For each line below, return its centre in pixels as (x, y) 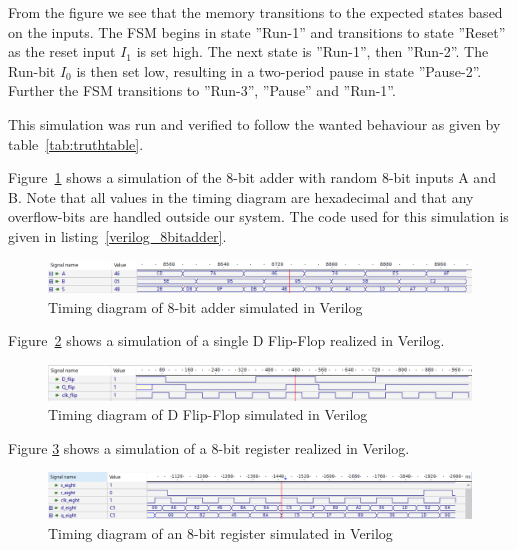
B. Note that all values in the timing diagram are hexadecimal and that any (241, 196)
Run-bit (32, 70)
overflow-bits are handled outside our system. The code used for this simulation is (258, 216)
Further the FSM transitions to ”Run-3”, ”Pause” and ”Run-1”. (202, 90)
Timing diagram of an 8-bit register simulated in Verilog (220, 532)
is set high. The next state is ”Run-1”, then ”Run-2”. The (312, 51)
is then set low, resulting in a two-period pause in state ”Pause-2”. (279, 70)
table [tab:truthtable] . (76, 143)
